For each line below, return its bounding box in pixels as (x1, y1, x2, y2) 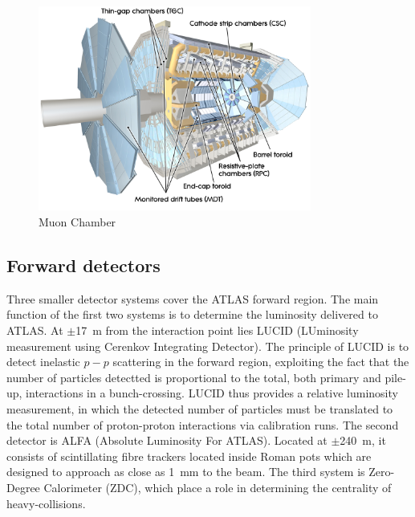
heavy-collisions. (6, 495, 86, 511)
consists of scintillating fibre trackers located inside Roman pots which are (6, 447, 372, 464)
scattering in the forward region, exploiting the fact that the (112, 353, 409, 370)
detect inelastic (6, 353, 80, 370)
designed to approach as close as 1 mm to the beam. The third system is (6, 463, 365, 480)
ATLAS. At (6, 321, 63, 338)
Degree (6, 478, 40, 495)
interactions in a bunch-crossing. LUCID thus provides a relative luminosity (26, 385, 398, 401)
